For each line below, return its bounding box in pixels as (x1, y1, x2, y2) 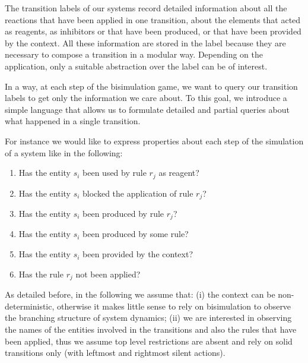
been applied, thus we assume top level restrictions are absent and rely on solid (5, 334, 293, 347)
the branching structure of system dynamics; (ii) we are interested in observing (5, 311, 292, 324)
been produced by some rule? (82, 228, 189, 240)
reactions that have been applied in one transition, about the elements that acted (5, 13, 301, 26)
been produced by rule (82, 207, 164, 220)
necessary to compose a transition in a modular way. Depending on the (5, 48, 263, 61)
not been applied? (75, 267, 141, 280)
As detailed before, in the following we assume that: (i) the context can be (5, 288, 275, 301)
